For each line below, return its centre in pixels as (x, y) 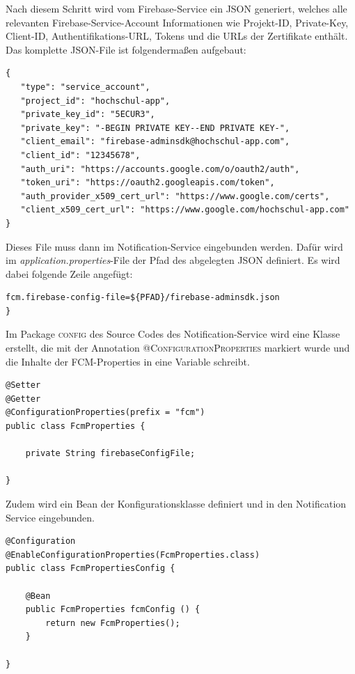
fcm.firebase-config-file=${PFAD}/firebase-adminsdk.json (143, 298)
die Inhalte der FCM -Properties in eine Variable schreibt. (128, 361)
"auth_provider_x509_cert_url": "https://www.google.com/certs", (175, 196)
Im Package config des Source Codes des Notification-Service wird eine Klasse (173, 334)
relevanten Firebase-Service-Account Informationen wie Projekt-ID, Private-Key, (177, 22)
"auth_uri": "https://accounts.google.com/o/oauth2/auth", (160, 169)
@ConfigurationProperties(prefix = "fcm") (105, 413)
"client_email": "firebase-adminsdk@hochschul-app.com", (155, 142)
